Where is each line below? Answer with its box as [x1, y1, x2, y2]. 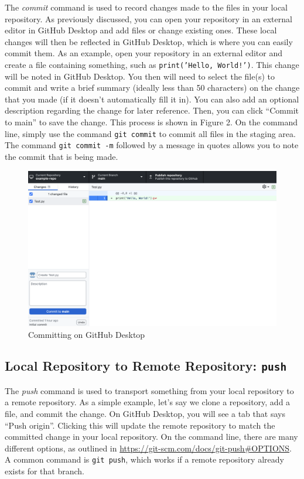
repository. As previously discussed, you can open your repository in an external [5, 12, 292, 25]
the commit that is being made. [5, 150, 118, 162]
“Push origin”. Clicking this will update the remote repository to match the [5, 419, 275, 431]
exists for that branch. [5, 465, 84, 477]
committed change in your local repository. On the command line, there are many [5, 430, 298, 443]
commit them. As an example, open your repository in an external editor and [5, 47, 283, 59]
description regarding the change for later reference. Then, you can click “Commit [5, 104, 299, 117]
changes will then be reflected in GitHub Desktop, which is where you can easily [5, 35, 293, 47]
